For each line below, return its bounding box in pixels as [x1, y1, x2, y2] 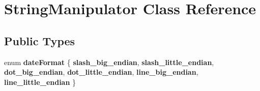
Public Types [4, 33, 75, 48]
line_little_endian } [4, 76, 76, 87]
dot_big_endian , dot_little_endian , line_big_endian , [4, 67, 198, 77]
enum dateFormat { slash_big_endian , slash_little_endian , [4, 56, 214, 67]
